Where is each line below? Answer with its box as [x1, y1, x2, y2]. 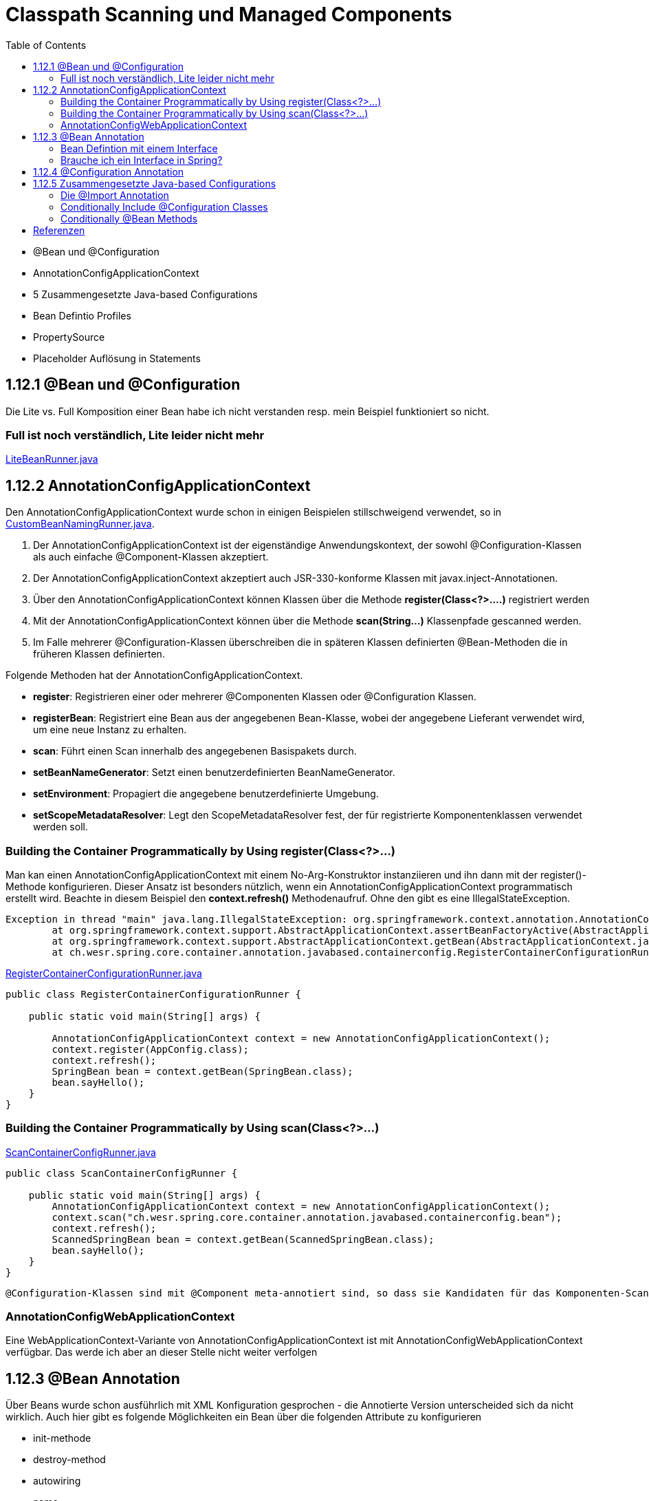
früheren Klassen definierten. [33, 648, 165, 660]
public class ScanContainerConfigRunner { [5, 1167, 238, 1179]
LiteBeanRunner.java [5, 453, 98, 465]
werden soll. [33, 821, 88, 833]
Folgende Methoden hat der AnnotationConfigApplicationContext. [5, 669, 303, 682]
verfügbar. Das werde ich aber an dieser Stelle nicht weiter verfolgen [5, 1346, 318, 1358]
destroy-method [33, 1453, 106, 1466]
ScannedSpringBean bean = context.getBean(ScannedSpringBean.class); [52, 1233, 434, 1245]
